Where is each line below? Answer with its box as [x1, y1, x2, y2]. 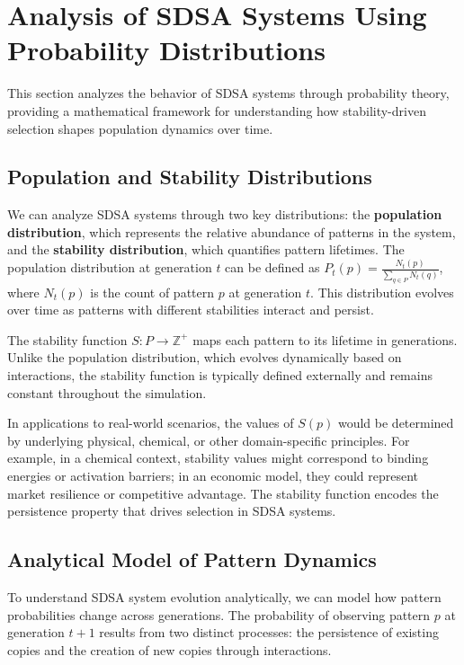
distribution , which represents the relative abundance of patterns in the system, [7, 222, 456, 241]
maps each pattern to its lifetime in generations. [192, 330, 458, 349]
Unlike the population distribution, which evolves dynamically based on [7, 348, 402, 367]
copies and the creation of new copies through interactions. [7, 640, 332, 659]
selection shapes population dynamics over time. [7, 119, 273, 137]
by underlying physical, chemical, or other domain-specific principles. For [7, 430, 410, 449]
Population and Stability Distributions [7, 163, 372, 191]
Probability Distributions [7, 31, 326, 68]
